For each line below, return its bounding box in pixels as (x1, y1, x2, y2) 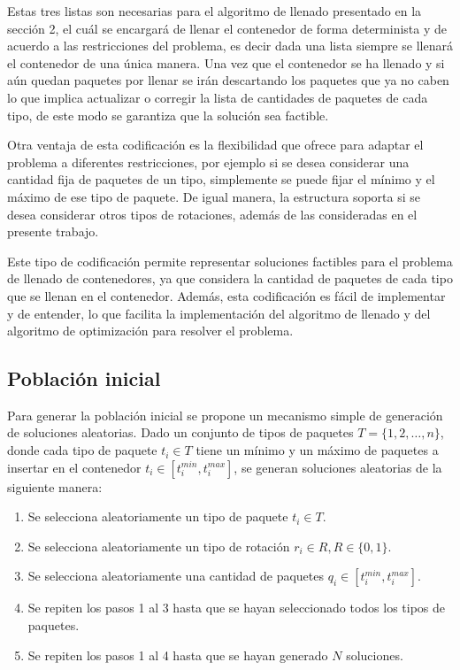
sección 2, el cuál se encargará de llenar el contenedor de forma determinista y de (7, 19, 448, 37)
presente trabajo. (7, 222, 99, 241)
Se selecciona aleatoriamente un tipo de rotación (27, 536, 290, 555)
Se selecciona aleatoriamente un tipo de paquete (27, 507, 288, 526)
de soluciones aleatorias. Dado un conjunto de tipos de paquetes (7, 423, 354, 442)
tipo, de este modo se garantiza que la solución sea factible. (7, 105, 329, 124)
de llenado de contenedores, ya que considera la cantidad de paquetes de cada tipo (7, 269, 453, 288)
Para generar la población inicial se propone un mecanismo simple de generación (7, 405, 443, 424)
